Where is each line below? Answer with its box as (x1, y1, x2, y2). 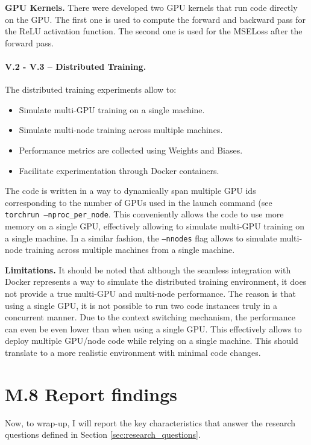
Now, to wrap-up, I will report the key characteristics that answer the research (5, 416, 296, 429)
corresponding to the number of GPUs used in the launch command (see (5, 196, 272, 208)
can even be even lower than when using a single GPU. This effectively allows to (5, 322, 302, 335)
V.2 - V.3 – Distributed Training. (5, 60, 146, 72)
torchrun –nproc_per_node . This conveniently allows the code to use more (5, 208, 284, 220)
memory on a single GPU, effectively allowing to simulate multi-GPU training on (5, 219, 305, 232)
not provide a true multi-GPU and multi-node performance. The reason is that (5, 287, 296, 300)
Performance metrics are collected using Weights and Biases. (19, 143, 243, 156)
